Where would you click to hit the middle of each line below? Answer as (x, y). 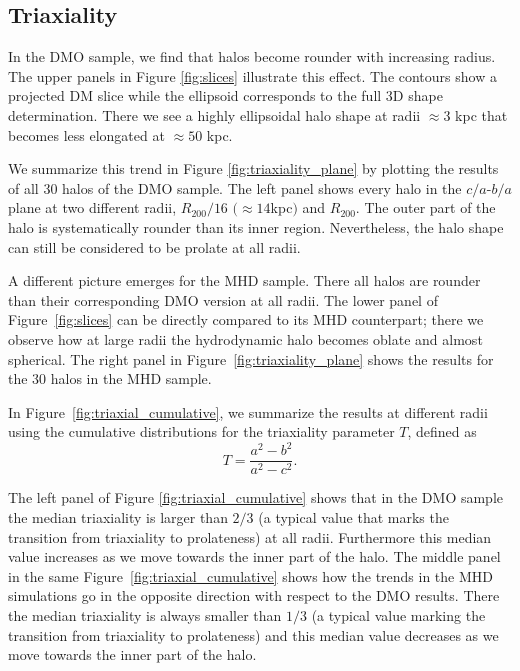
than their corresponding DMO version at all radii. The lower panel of (223, 299)
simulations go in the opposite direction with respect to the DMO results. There (254, 595)
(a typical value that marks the (353, 517)
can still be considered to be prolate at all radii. (154, 246)
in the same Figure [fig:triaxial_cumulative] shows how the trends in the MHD (251, 575)
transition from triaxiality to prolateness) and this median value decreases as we (253, 634)
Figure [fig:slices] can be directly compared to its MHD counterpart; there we (246, 319)
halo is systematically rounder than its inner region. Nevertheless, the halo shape (256, 226)
